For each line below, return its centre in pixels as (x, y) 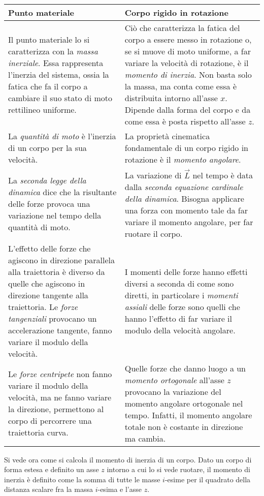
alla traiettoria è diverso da (57, 271)
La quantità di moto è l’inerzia (62, 136)
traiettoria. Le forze (43, 306)
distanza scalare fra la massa (48, 489)
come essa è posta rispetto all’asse (185, 121)
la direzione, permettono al (56, 409)
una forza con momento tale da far (186, 210)
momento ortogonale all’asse (174, 380)
